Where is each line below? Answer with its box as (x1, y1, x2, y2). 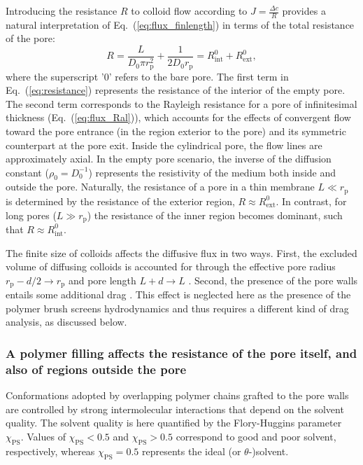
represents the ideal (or (141, 443, 241, 458)
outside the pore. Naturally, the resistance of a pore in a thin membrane (6, 179, 315, 194)
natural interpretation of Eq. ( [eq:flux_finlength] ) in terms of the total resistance (6, 17, 355, 32)
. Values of (20, 429, 66, 443)
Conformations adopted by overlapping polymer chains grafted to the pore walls (6, 388, 349, 403)
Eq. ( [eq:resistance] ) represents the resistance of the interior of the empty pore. (6, 83, 346, 97)
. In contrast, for (276, 193, 347, 208)
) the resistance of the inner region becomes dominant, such (87, 207, 343, 222)
